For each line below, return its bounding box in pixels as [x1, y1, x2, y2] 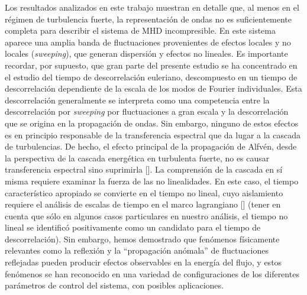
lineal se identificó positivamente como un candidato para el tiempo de [5, 221, 261, 234]
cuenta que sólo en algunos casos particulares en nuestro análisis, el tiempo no [5, 209, 288, 222]
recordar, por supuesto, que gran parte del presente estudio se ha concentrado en [5, 59, 298, 71]
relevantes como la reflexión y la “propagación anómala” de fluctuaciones [5, 244, 269, 257]
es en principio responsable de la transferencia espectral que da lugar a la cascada [5, 128, 301, 141]
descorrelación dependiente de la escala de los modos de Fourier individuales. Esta [5, 82, 302, 95]
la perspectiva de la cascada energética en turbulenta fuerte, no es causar [5, 151, 270, 164]
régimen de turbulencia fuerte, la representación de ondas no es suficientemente [5, 12, 292, 25]
